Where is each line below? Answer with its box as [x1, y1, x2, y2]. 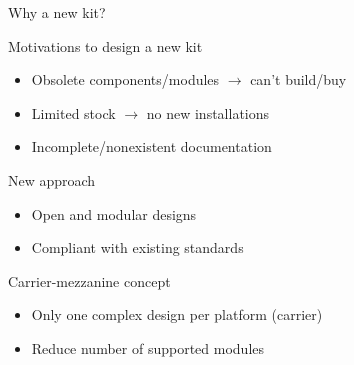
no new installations [146, 102, 270, 123]
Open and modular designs [31, 203, 197, 224]
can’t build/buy [250, 69, 347, 90]
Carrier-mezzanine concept [8, 270, 171, 291]
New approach [8, 169, 96, 190]
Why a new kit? [8, 2, 106, 22]
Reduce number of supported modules [31, 337, 265, 358]
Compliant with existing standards [31, 237, 244, 258]
